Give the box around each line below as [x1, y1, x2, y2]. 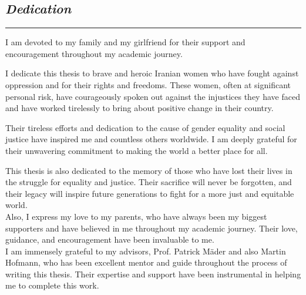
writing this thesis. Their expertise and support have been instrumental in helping [5, 267, 301, 280]
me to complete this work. [5, 279, 99, 291]
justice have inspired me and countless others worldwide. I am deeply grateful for [5, 133, 297, 145]
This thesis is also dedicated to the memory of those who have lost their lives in [5, 164, 292, 176]
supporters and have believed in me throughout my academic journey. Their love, [5, 222, 298, 234]
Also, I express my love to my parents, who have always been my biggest [5, 210, 267, 222]
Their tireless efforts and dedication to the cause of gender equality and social [5, 121, 285, 133]
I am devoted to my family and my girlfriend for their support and [5, 36, 246, 48]
